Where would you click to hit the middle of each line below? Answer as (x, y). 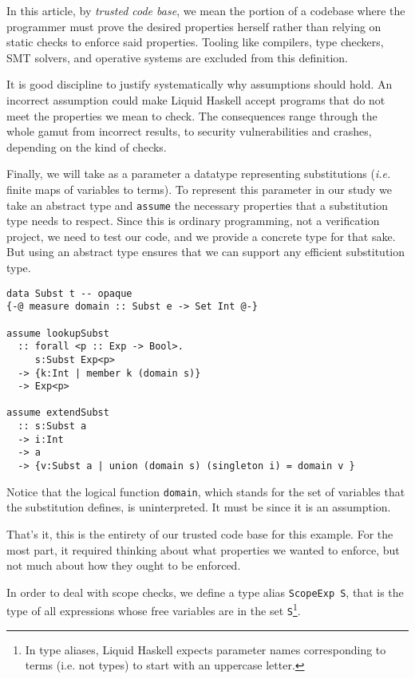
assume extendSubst (58, 413)
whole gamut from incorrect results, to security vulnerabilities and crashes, (189, 131)
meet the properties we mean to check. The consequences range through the (192, 115)
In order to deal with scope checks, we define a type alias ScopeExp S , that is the (205, 592)
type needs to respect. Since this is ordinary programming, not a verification (193, 221)
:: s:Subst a (52, 426)
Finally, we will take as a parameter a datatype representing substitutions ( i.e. (199, 174)
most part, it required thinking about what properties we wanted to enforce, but (203, 549)
